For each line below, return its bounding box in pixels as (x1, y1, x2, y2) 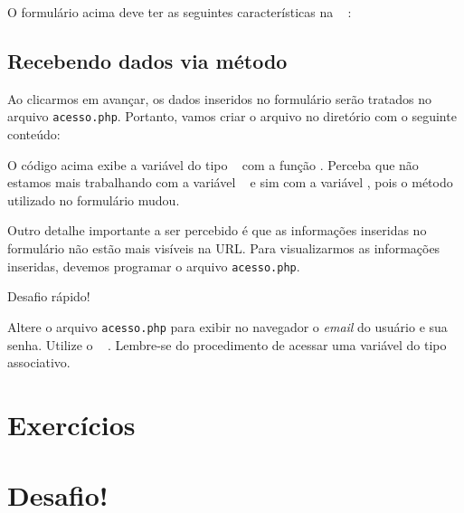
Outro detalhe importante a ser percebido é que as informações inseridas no (7, 221, 427, 240)
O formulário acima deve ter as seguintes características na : (7, 3, 352, 21)
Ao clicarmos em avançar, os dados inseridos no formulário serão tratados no (7, 89, 431, 108)
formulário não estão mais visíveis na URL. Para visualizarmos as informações (7, 239, 440, 258)
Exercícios (7, 405, 136, 442)
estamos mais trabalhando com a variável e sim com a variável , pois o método (7, 173, 453, 192)
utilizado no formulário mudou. (7, 190, 180, 209)
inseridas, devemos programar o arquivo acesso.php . (7, 256, 300, 275)
